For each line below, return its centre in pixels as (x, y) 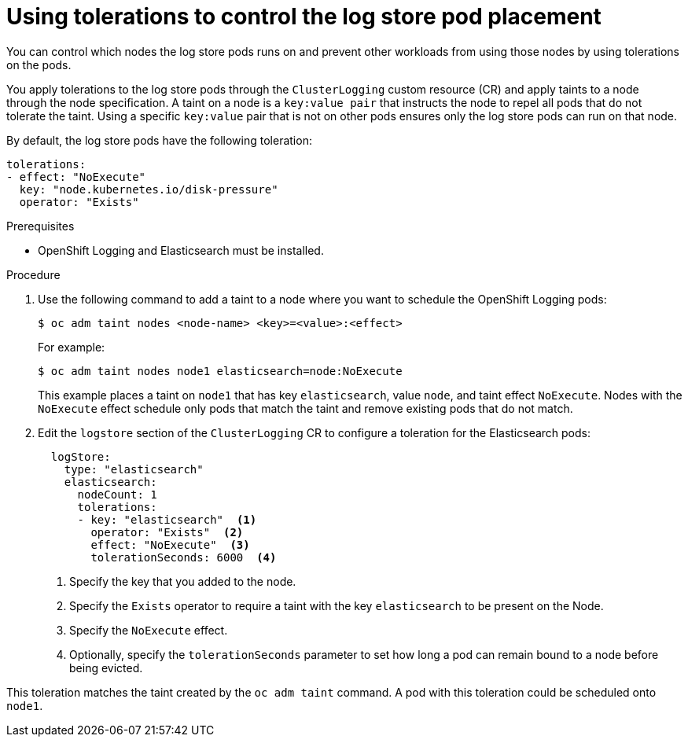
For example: (72, 347)
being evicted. (106, 668)
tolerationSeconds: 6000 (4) (184, 557)
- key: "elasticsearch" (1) (167, 519)
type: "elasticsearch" (134, 469)
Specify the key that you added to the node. (183, 581)
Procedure (33, 274)
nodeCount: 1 (117, 494)
